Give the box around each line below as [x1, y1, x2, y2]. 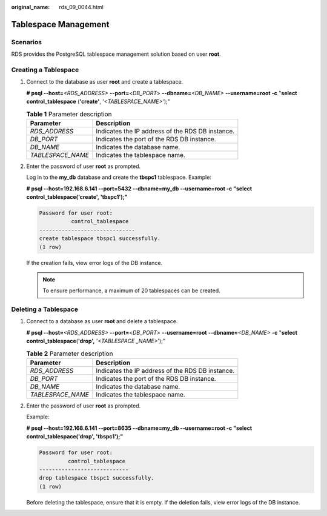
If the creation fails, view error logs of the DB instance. [26, 259, 163, 266]
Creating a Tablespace [11, 65, 79, 74]
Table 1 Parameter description [26, 110, 112, 118]
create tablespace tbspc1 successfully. [39, 235, 160, 242]
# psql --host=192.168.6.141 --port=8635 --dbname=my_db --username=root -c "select [26, 424, 253, 432]
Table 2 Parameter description [26, 349, 113, 358]
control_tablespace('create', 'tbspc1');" [26, 193, 128, 201]
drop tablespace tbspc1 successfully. [39, 475, 154, 481]
